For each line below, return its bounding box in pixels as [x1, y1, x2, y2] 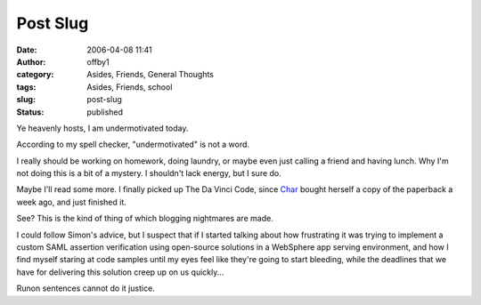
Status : [16, 107, 45, 117]
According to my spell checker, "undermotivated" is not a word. [16, 139, 249, 150]
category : [16, 69, 54, 80]
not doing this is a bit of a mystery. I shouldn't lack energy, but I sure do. [16, 168, 282, 179]
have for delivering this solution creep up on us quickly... [16, 267, 224, 277]
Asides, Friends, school [86, 81, 173, 92]
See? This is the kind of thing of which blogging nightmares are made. [16, 213, 273, 224]
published [86, 107, 124, 117]
